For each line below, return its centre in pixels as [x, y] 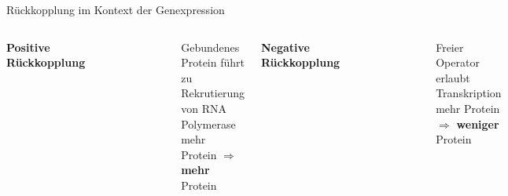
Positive [28, 47]
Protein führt [213, 62]
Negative [285, 47]
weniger [478, 123]
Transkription [469, 93]
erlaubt [453, 77]
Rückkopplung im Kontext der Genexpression [116, 9]
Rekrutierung [213, 93]
